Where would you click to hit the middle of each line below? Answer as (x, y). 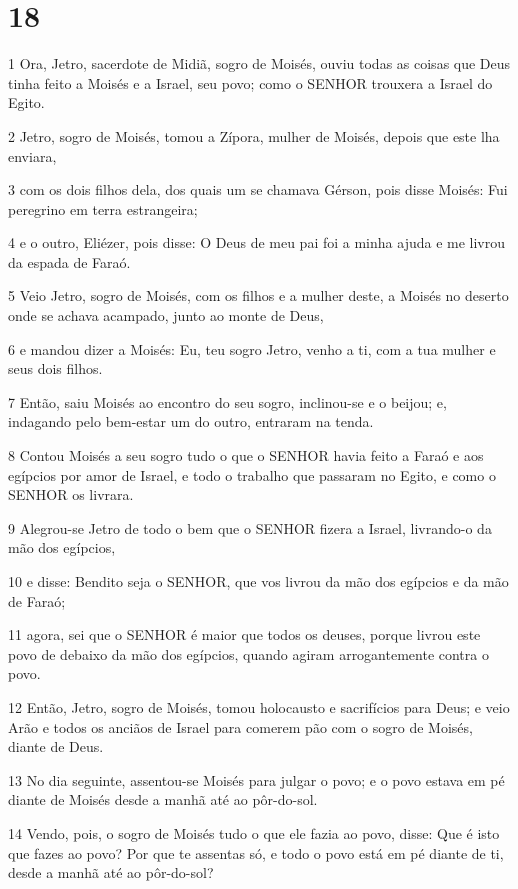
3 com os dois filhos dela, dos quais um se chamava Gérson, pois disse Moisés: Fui (258, 189)
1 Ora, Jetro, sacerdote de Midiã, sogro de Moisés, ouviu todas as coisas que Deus (259, 63)
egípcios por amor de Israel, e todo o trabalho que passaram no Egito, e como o (252, 474)
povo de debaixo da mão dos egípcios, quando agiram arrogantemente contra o (248, 653)
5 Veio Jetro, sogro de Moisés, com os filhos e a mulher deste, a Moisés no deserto (258, 295)
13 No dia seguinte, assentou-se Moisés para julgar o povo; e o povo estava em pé (256, 779)
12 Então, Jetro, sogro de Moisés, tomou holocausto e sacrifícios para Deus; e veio (259, 706)
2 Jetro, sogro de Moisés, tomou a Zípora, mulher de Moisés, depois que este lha (254, 135)
